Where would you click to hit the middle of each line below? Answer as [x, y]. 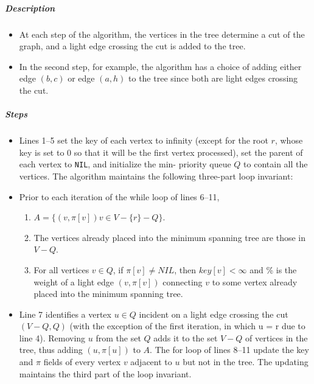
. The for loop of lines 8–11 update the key [229, 350]
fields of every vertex [82, 362]
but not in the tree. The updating [246, 362]
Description [30, 8]
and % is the [273, 269]
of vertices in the [277, 337]
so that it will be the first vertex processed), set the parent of [188, 152]
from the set [118, 337]
